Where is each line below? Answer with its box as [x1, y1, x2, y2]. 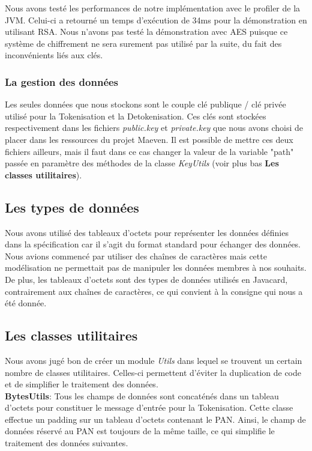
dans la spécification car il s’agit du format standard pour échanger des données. [5, 238, 301, 250]
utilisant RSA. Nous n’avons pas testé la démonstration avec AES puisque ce [5, 25, 288, 38]
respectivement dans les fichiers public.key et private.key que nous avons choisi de [5, 121, 304, 134]
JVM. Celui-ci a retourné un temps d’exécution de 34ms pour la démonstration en [5, 13, 307, 26]
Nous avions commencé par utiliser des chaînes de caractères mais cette [5, 249, 267, 262]
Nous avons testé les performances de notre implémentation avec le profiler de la [5, 2, 301, 14]
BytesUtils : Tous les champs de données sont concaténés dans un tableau [5, 389, 279, 402]
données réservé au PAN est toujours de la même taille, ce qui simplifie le [5, 425, 275, 437]
